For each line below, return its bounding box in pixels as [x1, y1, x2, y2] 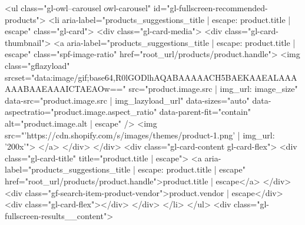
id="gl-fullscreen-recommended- [153, 2, 268, 14]
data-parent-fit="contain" [159, 105, 251, 118]
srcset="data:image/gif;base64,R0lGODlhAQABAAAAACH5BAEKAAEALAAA [5, 71, 297, 83]
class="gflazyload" [5, 59, 70, 71]
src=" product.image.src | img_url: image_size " [128, 82, 298, 95]
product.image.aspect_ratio [54, 105, 154, 118]
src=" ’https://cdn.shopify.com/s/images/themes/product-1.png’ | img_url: [5, 128, 275, 141]
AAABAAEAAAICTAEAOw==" [5, 82, 126, 95]
